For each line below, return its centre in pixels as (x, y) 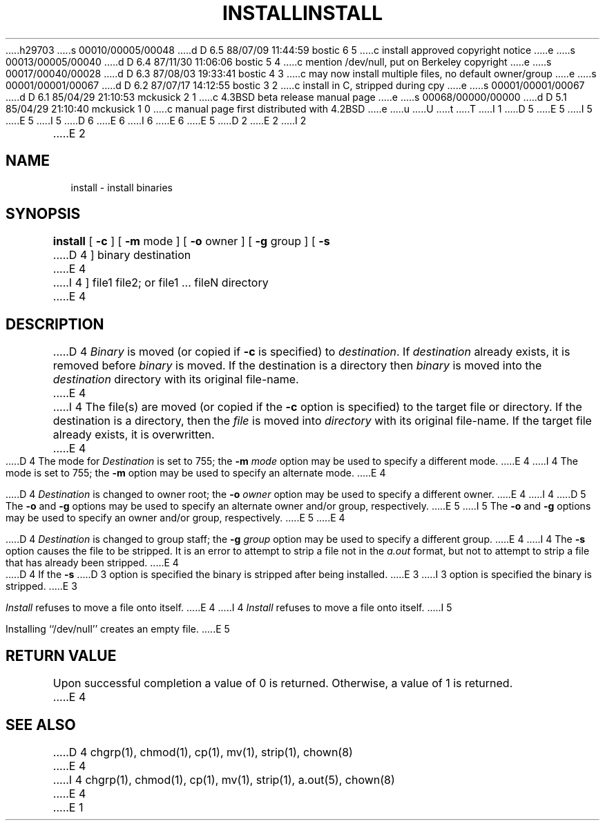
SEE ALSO (41, 724)
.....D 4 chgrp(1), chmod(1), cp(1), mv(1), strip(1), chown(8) (203, 752)
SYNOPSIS (43, 214)
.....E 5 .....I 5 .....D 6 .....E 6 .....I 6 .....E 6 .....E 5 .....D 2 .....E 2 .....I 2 (156, 120)
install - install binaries (122, 187)
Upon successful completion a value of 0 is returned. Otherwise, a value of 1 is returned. (283, 683)
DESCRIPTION (55, 324)
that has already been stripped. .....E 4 (92, 563)
